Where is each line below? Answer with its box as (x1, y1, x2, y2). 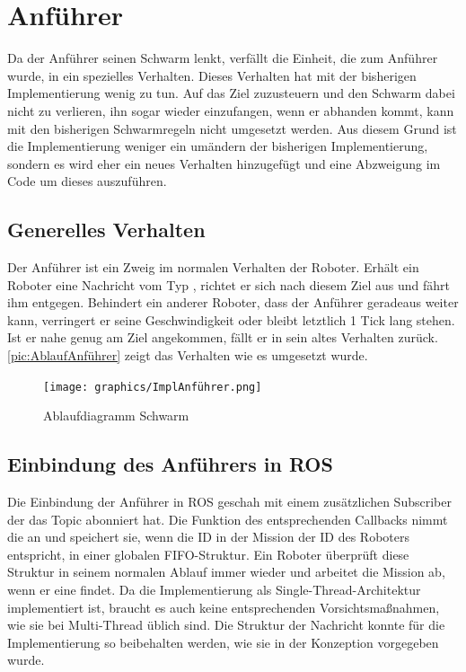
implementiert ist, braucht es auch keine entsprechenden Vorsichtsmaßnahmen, (7, 597, 440, 616)
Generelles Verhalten (7, 216, 206, 243)
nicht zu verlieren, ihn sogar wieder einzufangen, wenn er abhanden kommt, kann (7, 101, 454, 119)
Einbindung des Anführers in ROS (7, 450, 333, 478)
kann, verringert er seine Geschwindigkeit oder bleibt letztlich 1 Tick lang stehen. (7, 310, 455, 329)
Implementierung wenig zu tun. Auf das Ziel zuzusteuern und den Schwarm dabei (7, 84, 455, 102)
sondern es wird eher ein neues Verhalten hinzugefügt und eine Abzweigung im (7, 154, 441, 172)
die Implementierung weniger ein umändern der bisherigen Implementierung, (7, 137, 428, 155)
